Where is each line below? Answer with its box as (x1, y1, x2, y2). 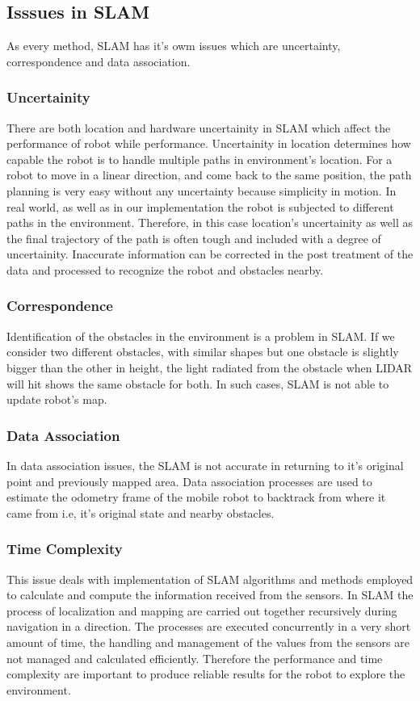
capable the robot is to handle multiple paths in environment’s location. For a (6, 150, 393, 167)
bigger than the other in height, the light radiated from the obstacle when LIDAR (6, 359, 413, 376)
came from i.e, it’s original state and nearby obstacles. (6, 504, 275, 521)
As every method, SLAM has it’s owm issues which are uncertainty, (6, 37, 341, 54)
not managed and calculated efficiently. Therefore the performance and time (6, 649, 383, 666)
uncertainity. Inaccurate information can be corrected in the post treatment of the (6, 246, 414, 262)
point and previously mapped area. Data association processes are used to (6, 472, 372, 489)
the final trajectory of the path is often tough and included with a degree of (6, 229, 381, 246)
